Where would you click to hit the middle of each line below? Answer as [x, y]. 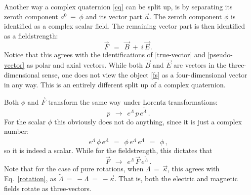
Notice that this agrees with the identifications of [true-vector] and [105, 54]
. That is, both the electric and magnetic [176, 178]
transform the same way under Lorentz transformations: [133, 102]
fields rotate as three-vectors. [48, 188]
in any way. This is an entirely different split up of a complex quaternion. [115, 84]
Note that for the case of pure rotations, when [74, 169]
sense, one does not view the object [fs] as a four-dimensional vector [145, 75]
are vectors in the [200, 65]
